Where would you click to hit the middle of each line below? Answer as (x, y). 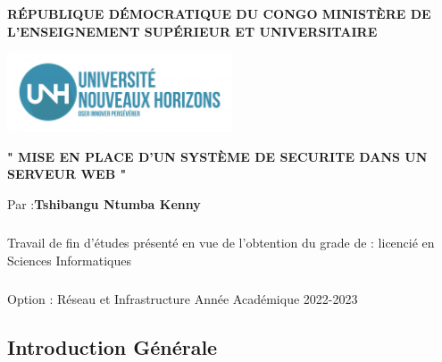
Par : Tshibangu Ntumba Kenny (104, 204)
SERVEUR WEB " (67, 174)
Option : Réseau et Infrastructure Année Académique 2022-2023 (183, 298)
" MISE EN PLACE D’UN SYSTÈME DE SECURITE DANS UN (217, 156)
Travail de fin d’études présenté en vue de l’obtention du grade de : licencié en (221, 243)
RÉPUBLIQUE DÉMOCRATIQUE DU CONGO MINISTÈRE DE (219, 13)
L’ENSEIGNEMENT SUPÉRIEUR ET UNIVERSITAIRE (192, 31)
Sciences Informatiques (70, 260)
